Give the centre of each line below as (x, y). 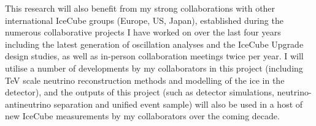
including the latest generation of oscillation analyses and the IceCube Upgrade (154, 44)
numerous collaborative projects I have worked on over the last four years (143, 32)
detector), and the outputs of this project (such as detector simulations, (140, 92)
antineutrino (28, 104)
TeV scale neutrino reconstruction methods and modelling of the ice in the (145, 80)
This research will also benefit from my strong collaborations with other (140, 8)
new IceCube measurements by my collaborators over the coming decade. (142, 116)
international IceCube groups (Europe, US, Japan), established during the (144, 20)
